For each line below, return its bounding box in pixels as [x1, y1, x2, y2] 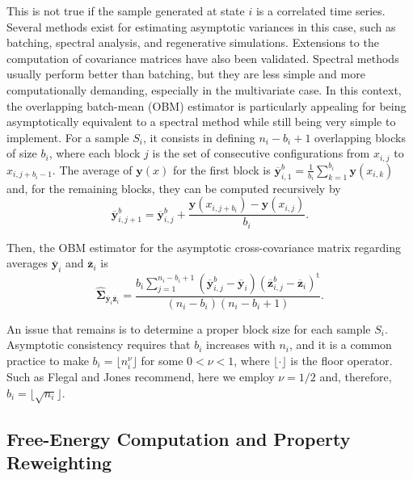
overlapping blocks [314, 128, 406, 145]
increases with [206, 336, 276, 353]
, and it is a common [289, 336, 392, 353]
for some [141, 351, 183, 368]
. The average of [52, 161, 133, 178]
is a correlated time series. [255, 2, 386, 19]
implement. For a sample [6, 128, 129, 145]
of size [6, 145, 37, 162]
